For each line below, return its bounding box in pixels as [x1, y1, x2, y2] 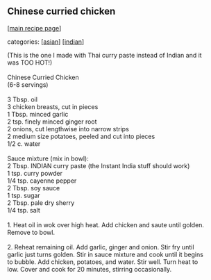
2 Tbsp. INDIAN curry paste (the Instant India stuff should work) [7, 161, 190, 170]
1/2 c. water [7, 139, 41, 148]
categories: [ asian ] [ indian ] [7, 38, 85, 46]
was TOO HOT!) [7, 58, 53, 67]
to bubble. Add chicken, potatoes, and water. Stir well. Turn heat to [7, 257, 199, 266]
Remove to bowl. [7, 228, 56, 236]
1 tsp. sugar [7, 191, 40, 199]
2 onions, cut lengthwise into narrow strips [7, 124, 130, 133]
